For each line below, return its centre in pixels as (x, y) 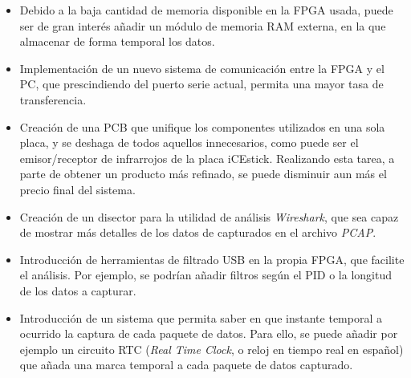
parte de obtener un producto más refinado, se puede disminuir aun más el (203, 174)
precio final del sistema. (77, 189)
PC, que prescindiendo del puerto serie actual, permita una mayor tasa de (201, 84)
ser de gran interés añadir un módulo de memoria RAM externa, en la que (203, 25)
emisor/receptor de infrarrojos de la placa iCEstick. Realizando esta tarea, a (207, 158)
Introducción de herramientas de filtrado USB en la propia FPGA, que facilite (212, 259)
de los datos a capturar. (78, 290)
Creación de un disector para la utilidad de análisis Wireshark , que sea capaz (209, 216)
